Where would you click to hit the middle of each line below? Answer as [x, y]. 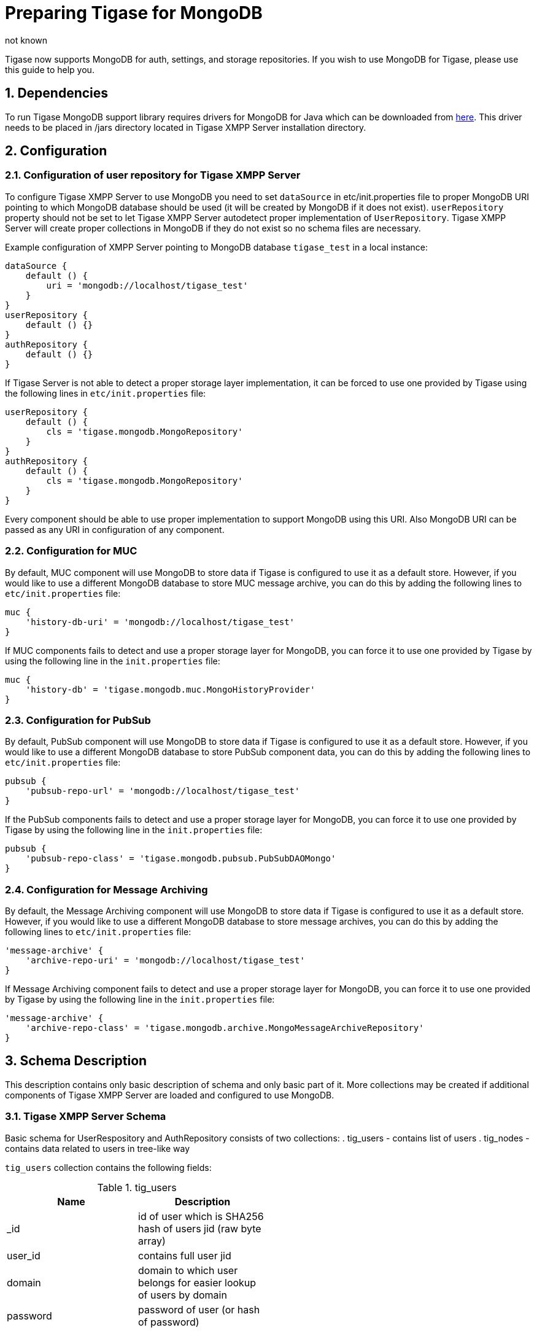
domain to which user [188, 1270]
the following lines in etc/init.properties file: [106, 393]
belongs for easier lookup [197, 1282]
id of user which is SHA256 [201, 1216]
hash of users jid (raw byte [200, 1228]
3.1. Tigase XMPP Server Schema [86, 1117]
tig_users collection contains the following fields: [108, 1167]
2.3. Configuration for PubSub [78, 720]
